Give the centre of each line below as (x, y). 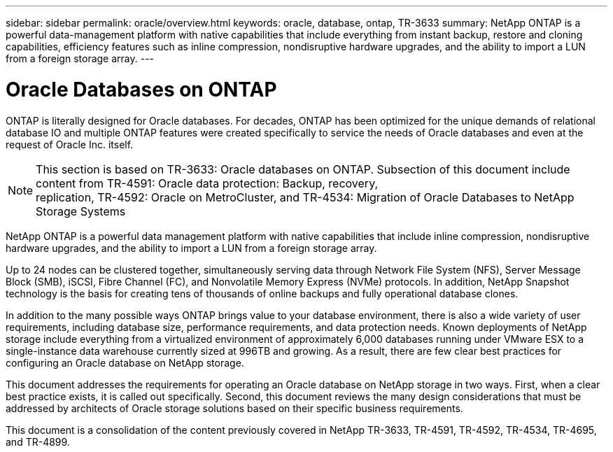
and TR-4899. (38, 442)
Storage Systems (81, 211)
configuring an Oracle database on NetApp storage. (125, 362)
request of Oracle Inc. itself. (70, 144)
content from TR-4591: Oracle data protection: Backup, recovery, (207, 183)
